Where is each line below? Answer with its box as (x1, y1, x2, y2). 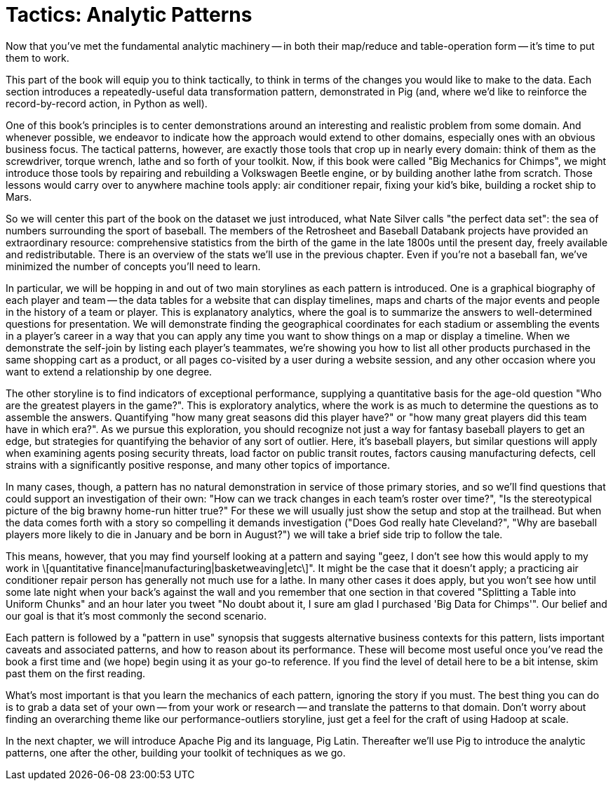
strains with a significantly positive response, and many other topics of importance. (6, 458, 390, 471)
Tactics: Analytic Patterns (6, 3, 252, 27)
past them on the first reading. (6, 667, 146, 679)
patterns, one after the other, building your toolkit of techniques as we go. (6, 746, 346, 759)
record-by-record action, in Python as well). (6, 97, 208, 109)
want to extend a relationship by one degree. (6, 365, 213, 378)
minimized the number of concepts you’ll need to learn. (6, 260, 261, 272)
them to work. (6, 51, 69, 64)
